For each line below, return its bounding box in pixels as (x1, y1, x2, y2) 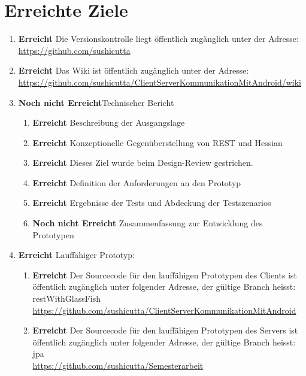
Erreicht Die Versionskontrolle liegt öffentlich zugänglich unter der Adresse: (18, 32, 299, 45)
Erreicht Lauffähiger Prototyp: (18, 248, 135, 261)
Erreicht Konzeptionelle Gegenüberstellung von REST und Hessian (32, 136, 283, 148)
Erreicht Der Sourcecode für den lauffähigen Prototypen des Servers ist (32, 324, 298, 336)
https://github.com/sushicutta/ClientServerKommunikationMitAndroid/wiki (18, 75, 301, 88)
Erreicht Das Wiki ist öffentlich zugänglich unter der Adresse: (18, 64, 249, 77)
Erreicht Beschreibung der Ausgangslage (32, 116, 185, 129)
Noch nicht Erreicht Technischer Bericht (18, 96, 174, 108)
